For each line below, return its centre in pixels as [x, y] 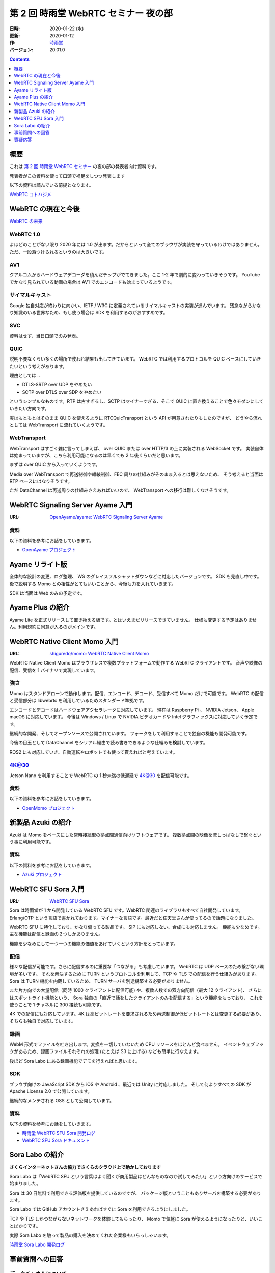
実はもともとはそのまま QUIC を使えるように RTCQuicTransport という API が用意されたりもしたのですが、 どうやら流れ [136, 418]
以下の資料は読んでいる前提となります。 [51, 185]
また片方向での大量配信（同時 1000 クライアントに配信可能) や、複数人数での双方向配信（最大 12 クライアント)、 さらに [136, 990]
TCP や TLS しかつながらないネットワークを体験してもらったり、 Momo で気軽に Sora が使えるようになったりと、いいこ [136, 1219]
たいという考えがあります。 [38, 366]
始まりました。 [25, 1183]
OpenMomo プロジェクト [49, 808]
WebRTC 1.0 [25, 234]
